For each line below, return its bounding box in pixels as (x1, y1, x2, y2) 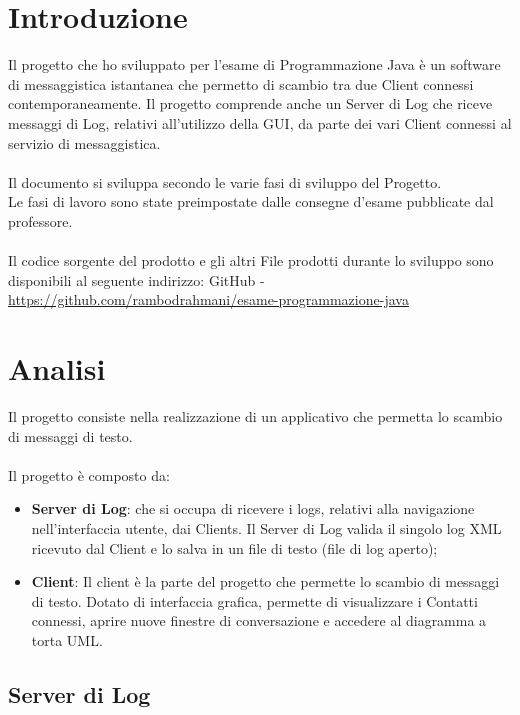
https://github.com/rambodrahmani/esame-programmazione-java (8, 289, 409, 310)
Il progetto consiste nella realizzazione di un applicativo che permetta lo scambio (8, 405, 503, 426)
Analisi (8, 348, 106, 389)
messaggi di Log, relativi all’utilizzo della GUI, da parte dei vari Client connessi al (8, 112, 512, 133)
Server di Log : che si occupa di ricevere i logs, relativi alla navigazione (31, 498, 475, 519)
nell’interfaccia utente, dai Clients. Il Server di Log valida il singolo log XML (31, 517, 502, 538)
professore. (8, 210, 73, 231)
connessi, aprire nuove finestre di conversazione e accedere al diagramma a (31, 610, 487, 631)
